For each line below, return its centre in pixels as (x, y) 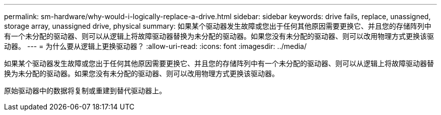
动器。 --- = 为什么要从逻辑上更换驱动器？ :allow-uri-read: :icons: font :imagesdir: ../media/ (156, 46)
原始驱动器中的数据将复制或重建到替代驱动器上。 (85, 91)
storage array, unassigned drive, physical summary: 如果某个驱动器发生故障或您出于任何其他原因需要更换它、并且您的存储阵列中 (218, 26)
